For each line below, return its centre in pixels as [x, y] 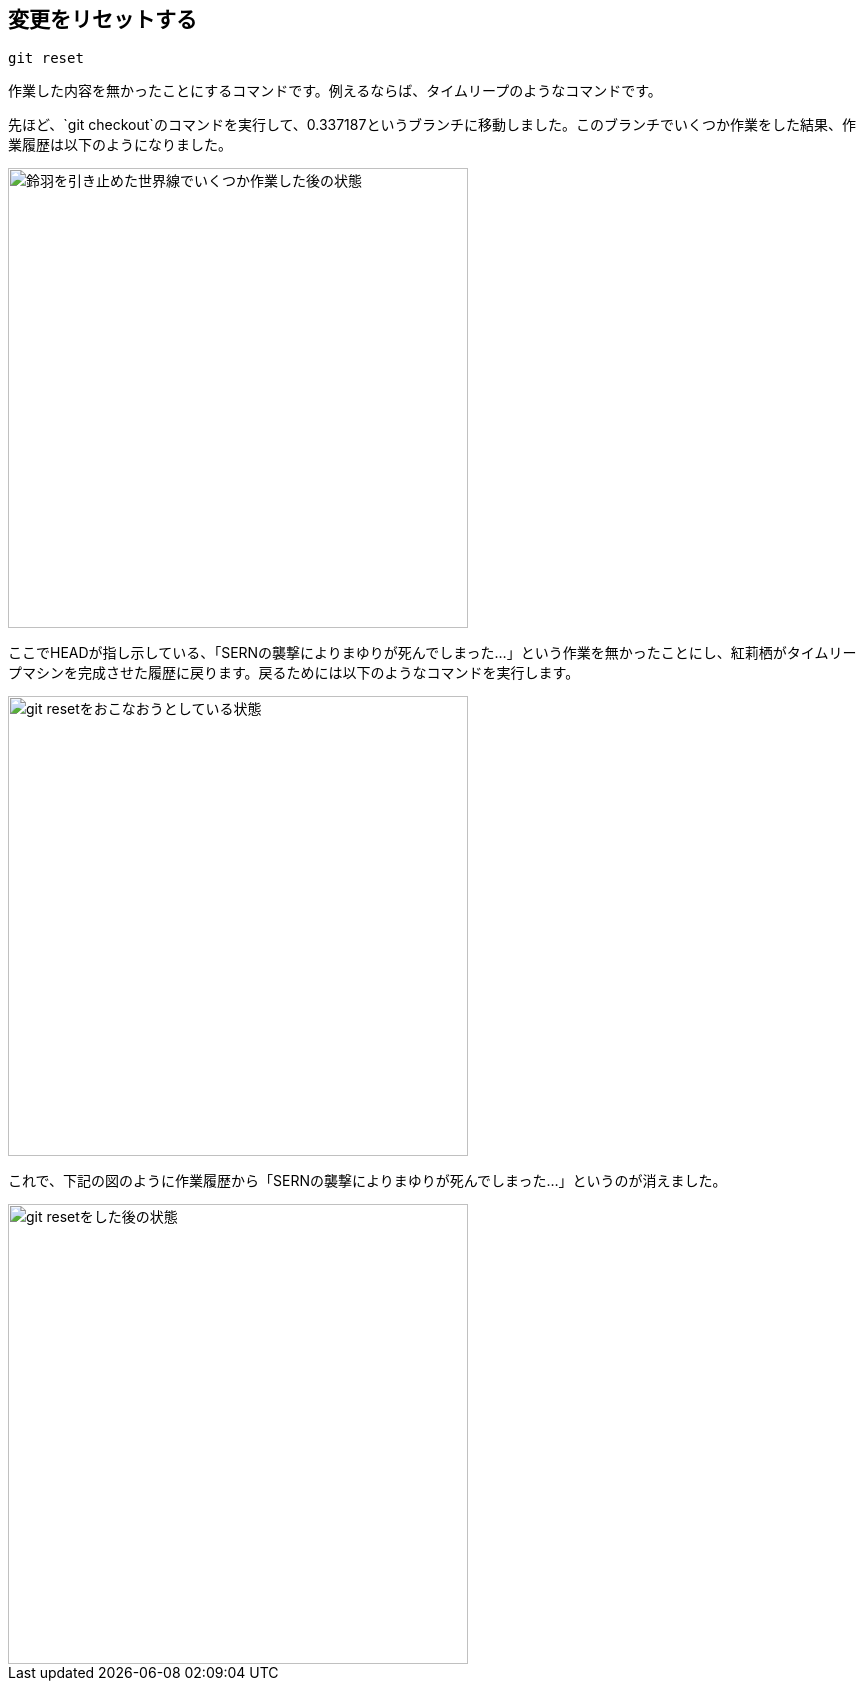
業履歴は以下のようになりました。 [120, 145]
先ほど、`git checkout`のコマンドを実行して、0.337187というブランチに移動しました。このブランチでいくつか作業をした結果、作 [432, 125]
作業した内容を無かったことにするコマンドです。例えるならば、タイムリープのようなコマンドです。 [335, 91]
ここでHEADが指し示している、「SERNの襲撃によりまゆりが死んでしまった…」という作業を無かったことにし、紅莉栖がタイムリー [432, 653]
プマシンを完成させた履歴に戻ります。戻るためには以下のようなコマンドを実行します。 [294, 673]
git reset [46, 58]
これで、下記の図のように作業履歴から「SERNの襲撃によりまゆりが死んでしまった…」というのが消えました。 [367, 1181]
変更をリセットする [102, 19]
